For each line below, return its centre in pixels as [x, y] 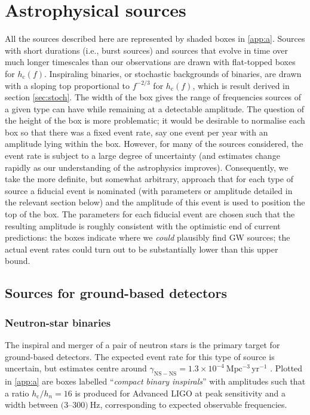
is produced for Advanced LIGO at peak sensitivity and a [180, 393]
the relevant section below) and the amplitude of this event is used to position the [155, 202]
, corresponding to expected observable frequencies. [194, 405]
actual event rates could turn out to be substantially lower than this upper [142, 249]
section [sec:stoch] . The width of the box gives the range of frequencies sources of [153, 97]
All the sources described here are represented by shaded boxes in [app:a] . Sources [155, 39]
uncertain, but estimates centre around [76, 368]
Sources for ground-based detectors [116, 293]
